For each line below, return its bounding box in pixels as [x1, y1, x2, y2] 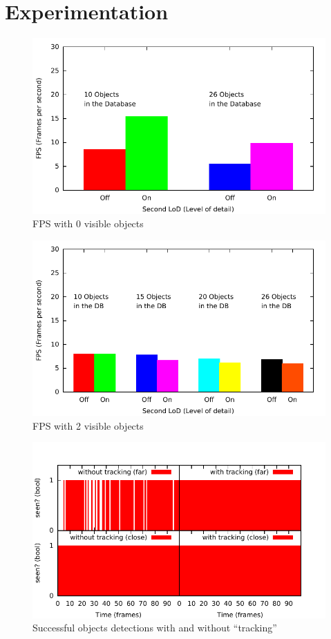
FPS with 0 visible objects [32, 216, 144, 231]
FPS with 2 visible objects [32, 418, 144, 432]
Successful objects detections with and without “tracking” [32, 620, 277, 635]
